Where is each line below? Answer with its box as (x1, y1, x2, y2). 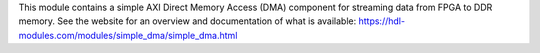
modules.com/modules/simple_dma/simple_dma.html (18, 29, 238, 41)
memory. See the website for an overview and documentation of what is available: (18, 15, 357, 27)
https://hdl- (358, 15, 405, 27)
